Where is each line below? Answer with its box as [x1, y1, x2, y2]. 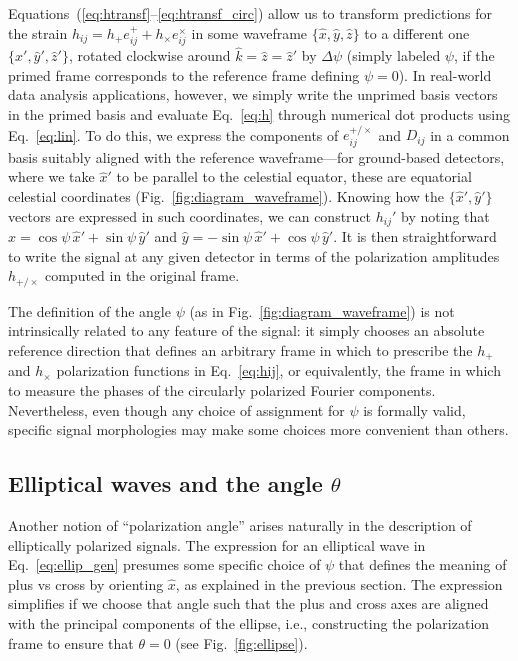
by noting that [401, 205, 490, 226]
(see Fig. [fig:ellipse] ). [175, 632, 308, 653]
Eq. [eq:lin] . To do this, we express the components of [8, 124, 339, 145]
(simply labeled [346, 45, 441, 66]
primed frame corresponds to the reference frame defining [8, 64, 360, 85]
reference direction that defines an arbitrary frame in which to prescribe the [8, 339, 473, 360]
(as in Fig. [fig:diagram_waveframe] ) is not [189, 300, 455, 321]
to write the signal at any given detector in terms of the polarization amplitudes [8, 245, 500, 266]
